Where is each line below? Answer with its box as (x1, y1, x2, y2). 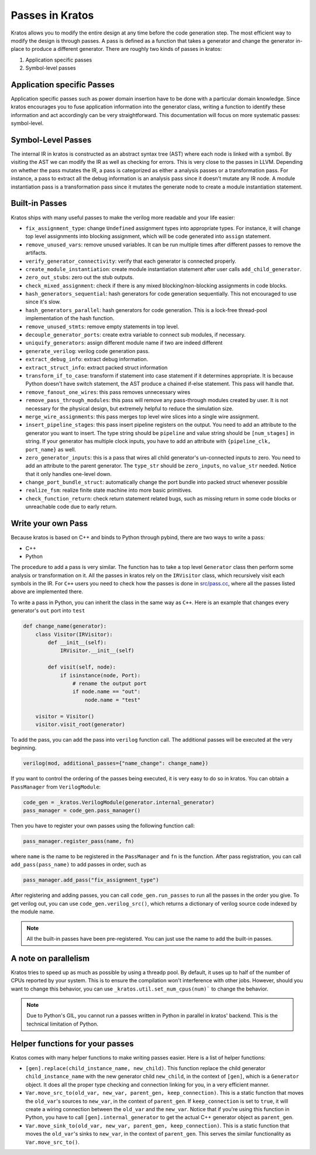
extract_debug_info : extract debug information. (25, 356, 149, 363)
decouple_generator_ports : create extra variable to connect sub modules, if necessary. (25, 331, 246, 338)
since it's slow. (25, 299, 61, 306)
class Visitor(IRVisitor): (35, 631, 114, 638)
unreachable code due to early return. (25, 503, 117, 510)
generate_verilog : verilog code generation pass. (25, 347, 150, 354)
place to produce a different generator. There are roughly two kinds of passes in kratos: (11, 46, 222, 53)
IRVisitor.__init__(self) (60, 647, 135, 654)
